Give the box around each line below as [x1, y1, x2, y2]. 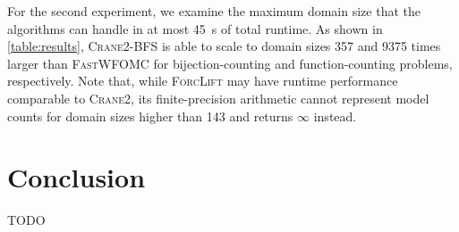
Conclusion [7, 159, 146, 195]
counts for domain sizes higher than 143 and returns [7, 106, 293, 125]
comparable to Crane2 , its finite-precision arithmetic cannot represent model [7, 88, 429, 107]
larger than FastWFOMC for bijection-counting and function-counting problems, [7, 54, 453, 72]
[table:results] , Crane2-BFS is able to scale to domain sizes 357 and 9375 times [7, 37, 441, 55]
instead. [313, 106, 357, 125]
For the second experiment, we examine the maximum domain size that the [7, 2, 421, 20]
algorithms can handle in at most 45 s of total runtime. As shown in [7, 19, 383, 37]
